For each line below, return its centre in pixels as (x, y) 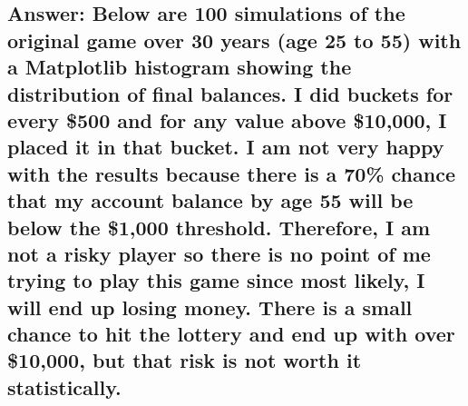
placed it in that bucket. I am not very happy (226, 147)
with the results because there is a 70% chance (231, 173)
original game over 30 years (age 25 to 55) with (234, 40)
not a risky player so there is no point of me (219, 253)
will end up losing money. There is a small (210, 307)
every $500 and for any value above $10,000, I (227, 119)
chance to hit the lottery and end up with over (231, 334)
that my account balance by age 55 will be (210, 200)
